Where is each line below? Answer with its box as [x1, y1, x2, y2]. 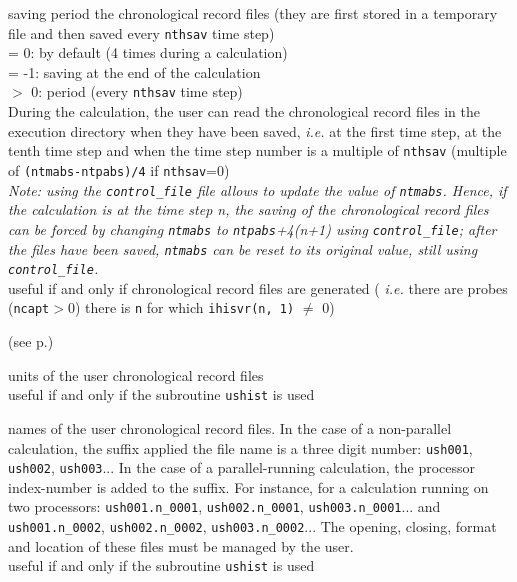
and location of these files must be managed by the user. [8, 535, 354, 556]
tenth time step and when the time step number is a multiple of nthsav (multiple [8, 140, 507, 161]
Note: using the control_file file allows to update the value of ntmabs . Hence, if [8, 179, 507, 200]
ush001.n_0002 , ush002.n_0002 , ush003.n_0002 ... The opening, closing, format [8, 516, 497, 537]
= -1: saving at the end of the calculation [8, 61, 261, 82]
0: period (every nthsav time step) [31, 81, 243, 102]
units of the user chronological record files [8, 364, 264, 385]
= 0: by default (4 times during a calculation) [8, 42, 288, 63]
